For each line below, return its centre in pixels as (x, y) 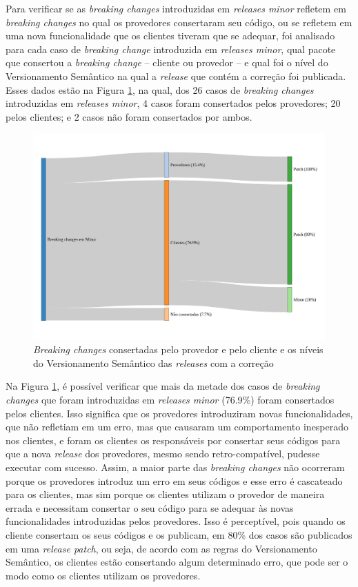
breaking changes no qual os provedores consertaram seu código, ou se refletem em (179, 22)
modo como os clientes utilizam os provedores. (103, 575)
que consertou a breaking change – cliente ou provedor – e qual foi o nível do (167, 62)
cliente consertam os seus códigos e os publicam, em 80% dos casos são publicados (179, 535)
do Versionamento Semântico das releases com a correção (153, 362)
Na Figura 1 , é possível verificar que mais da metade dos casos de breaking (163, 386)
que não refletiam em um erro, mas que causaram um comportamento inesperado (177, 427)
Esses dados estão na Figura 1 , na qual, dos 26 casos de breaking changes (160, 89)
